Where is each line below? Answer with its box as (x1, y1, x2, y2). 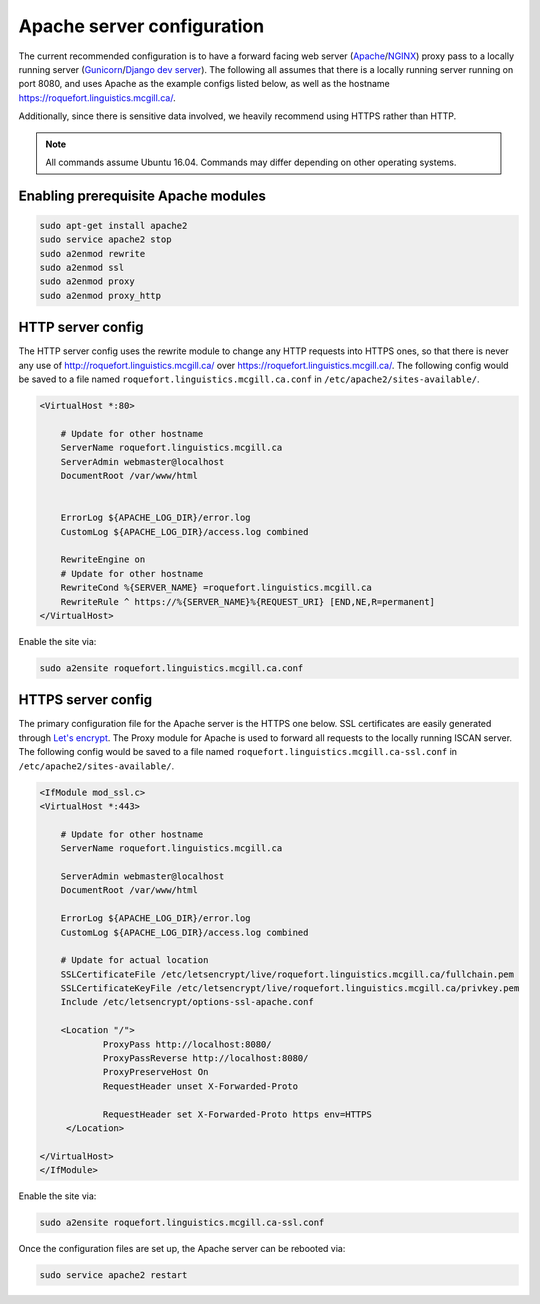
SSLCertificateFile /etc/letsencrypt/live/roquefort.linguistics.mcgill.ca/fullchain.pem (60, 968, 515, 980)
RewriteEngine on (60, 554, 146, 565)
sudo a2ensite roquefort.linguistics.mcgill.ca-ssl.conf (39, 1217, 325, 1229)
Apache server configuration (18, 15, 265, 37)
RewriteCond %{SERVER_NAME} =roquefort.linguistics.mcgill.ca (60, 582, 372, 594)
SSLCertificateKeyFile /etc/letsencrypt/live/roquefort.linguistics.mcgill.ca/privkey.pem (60, 983, 520, 994)
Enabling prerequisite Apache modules (18, 187, 267, 204)
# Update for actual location (60, 955, 209, 966)
